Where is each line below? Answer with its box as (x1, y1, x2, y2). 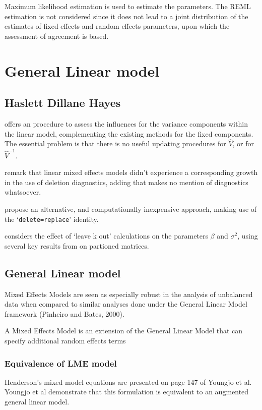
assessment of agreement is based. (5, 30, 109, 41)
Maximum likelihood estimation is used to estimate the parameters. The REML (5, 1, 251, 11)
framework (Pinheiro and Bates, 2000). (5, 308, 124, 319)
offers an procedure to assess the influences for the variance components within (5, 118, 248, 129)
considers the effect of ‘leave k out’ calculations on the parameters (5, 230, 209, 241)
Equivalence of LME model (5, 357, 117, 369)
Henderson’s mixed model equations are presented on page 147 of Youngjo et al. (5, 376, 252, 387)
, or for (232, 138, 254, 149)
